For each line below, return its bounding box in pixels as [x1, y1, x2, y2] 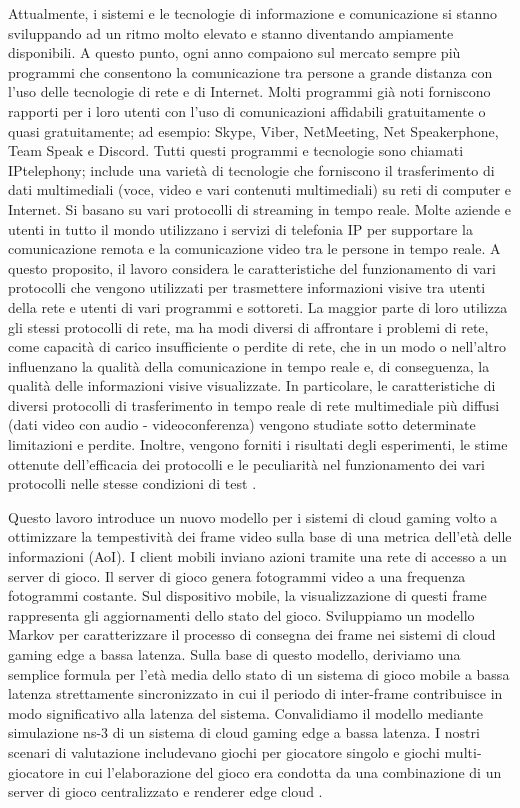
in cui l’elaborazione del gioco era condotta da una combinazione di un [68, 761, 502, 782]
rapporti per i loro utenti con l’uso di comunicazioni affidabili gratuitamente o [8, 100, 486, 121]
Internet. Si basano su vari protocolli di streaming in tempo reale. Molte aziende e [8, 198, 511, 219]
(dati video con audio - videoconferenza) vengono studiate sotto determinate [8, 414, 476, 435]
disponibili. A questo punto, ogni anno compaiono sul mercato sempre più [8, 42, 461, 63]
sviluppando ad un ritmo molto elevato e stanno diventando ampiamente [8, 22, 454, 43]
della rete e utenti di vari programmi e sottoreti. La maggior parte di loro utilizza [8, 296, 508, 317]
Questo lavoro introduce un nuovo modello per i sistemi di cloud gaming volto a [8, 506, 498, 527]
